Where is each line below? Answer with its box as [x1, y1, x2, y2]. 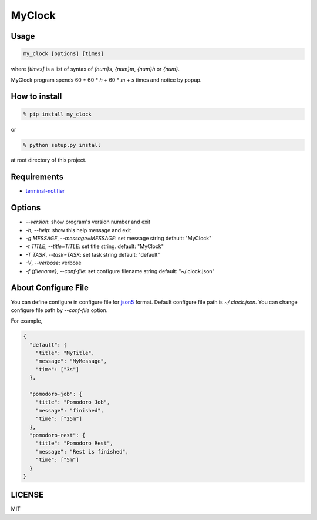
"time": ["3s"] [35, 366, 79, 373]
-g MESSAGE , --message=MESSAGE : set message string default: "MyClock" [25, 235, 212, 242]
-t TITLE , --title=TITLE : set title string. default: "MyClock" [25, 243, 164, 250]
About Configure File [11, 283, 89, 293]
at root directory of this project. [11, 156, 87, 164]
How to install [11, 92, 62, 102]
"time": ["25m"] [35, 415, 82, 422]
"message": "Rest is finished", [35, 448, 129, 455]
